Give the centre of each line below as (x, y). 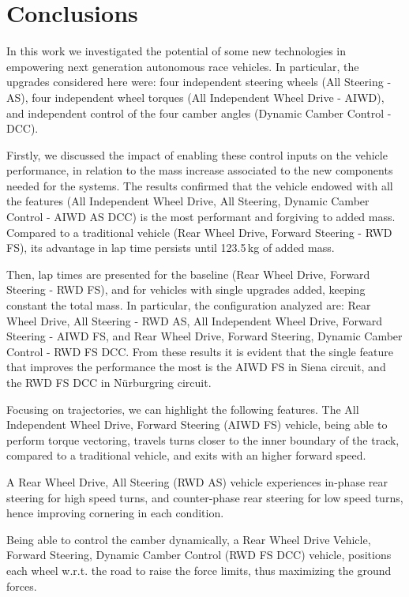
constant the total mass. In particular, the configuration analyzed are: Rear (189, 305)
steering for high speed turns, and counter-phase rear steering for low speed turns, (205, 497)
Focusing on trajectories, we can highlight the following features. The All (183, 409)
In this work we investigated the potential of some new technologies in (176, 51)
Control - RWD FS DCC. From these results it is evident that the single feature (200, 351)
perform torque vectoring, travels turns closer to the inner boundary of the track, (203, 439)
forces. (22, 586)
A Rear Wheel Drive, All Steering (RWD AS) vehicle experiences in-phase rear (197, 481)
